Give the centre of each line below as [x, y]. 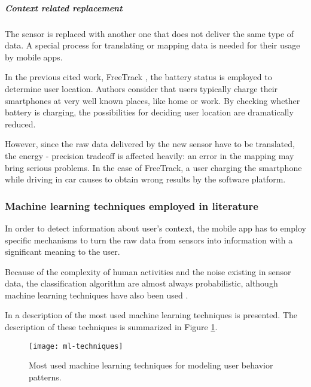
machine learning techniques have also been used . [97, 295]
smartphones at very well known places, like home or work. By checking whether [153, 100]
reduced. [20, 124]
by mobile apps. [34, 57]
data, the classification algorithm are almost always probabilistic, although [141, 283]
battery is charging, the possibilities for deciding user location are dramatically [149, 112]
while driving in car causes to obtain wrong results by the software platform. [145, 179]
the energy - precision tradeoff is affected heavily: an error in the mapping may [150, 155]
